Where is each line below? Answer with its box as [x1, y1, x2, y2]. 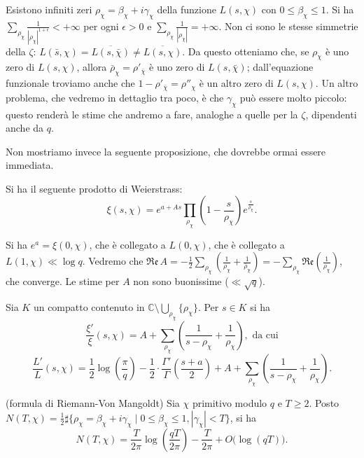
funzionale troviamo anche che [6, 76, 135, 90]
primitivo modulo [192, 396, 267, 410]
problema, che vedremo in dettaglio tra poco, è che [6, 90, 224, 104]
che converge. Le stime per [6, 274, 120, 289]
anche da [6, 120, 44, 135]
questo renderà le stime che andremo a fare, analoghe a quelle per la [6, 106, 298, 121]
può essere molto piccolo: [239, 90, 347, 104]
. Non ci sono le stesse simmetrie [218, 18, 358, 33]
